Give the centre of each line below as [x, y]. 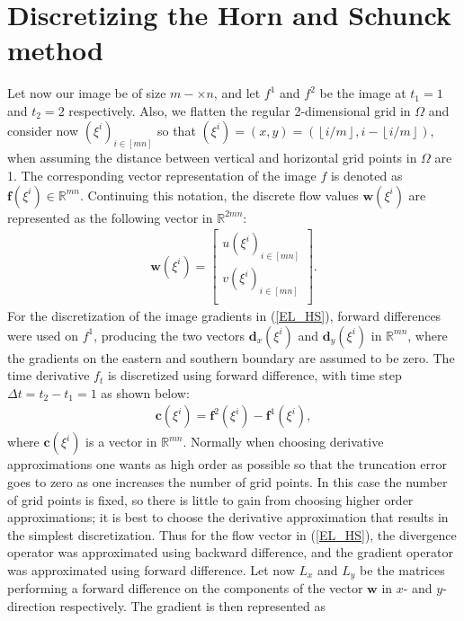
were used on [43, 335]
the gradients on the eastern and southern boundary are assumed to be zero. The [231, 357]
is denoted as [366, 175]
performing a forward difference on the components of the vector [185, 588]
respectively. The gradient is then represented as [192, 606]
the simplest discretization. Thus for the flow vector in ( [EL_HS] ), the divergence [232, 534]
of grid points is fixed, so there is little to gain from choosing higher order [210, 499]
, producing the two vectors [170, 335]
